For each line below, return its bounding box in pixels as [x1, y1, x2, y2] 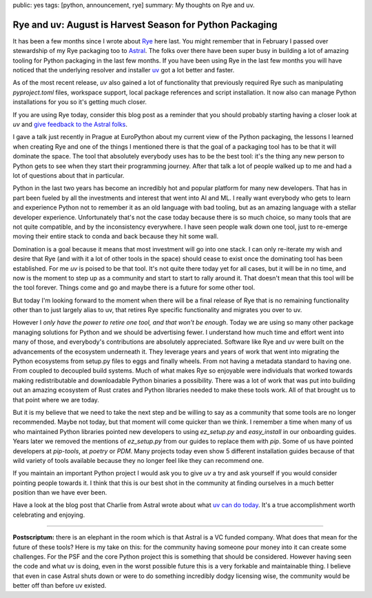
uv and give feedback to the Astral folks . [12, 121, 127, 129]
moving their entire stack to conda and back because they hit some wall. [12, 232, 219, 240]
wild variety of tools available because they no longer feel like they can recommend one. [12, 456, 265, 464]
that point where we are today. [12, 395, 100, 404]
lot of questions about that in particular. [12, 171, 125, 179]
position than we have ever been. [12, 488, 107, 497]
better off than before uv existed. [12, 581, 107, 590]
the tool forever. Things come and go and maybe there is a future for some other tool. [12, 283, 256, 292]
